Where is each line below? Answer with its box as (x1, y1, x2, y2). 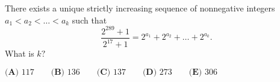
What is (5, 47, 34, 60)
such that (72, 13, 107, 26)
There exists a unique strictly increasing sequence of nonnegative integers (5, 2, 275, 14)
